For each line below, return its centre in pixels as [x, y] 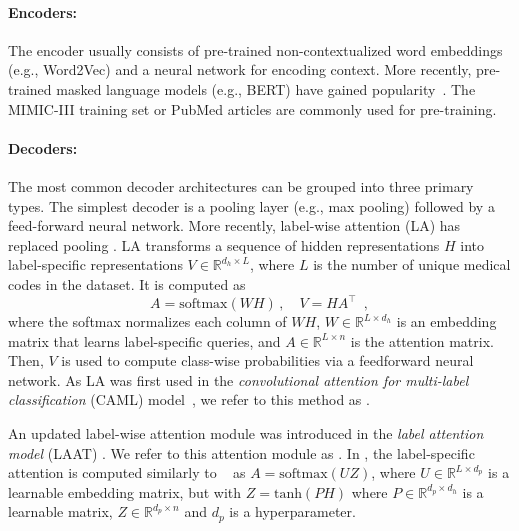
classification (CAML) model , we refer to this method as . [189, 399]
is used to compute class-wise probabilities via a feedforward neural [267, 360]
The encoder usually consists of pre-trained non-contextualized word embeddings [255, 49]
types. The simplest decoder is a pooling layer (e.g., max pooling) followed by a [251, 205]
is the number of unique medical [412, 264]
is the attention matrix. [422, 340]
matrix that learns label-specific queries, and [144, 340]
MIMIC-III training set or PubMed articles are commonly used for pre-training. [252, 108]
